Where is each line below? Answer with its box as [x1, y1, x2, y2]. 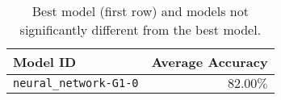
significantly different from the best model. [19, 20, 262, 39]
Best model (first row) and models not [31, 2, 249, 20]
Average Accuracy [151, 52, 268, 71]
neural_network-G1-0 [13, 77, 139, 90]
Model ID [13, 52, 77, 71]
